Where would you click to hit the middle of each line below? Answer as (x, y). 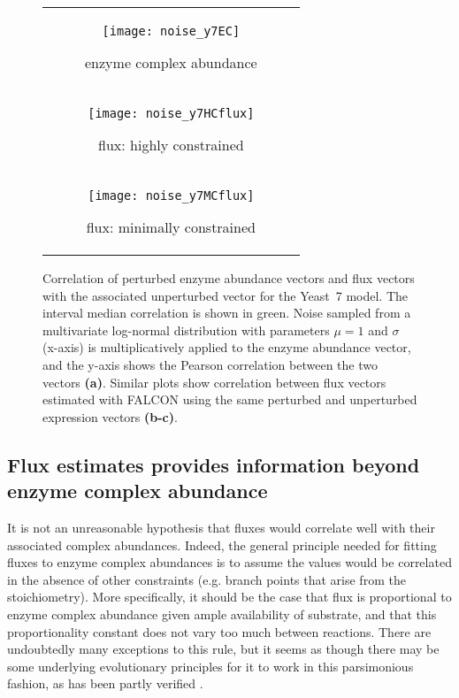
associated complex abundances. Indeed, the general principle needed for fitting (222, 545)
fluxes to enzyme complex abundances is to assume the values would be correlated (229, 562)
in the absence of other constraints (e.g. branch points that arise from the (207, 579)
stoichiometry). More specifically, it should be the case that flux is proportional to (229, 597)
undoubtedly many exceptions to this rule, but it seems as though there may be (223, 649)
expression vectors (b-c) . (110, 416)
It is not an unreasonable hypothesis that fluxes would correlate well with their (221, 527)
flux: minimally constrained (171, 227)
